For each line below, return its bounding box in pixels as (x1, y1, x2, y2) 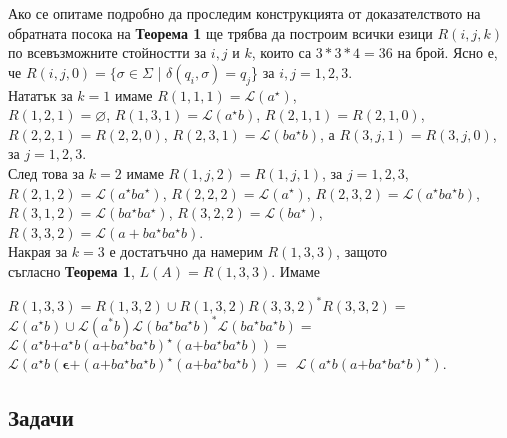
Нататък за (8, 84, 73, 105)
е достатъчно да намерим (109, 241, 263, 262)
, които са (251, 42, 312, 63)
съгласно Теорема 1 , (8, 260, 135, 281)
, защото (336, 241, 387, 262)
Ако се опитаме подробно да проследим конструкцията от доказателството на (8, 3, 481, 23)
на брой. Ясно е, (397, 42, 498, 63)
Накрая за (8, 241, 68, 262)
